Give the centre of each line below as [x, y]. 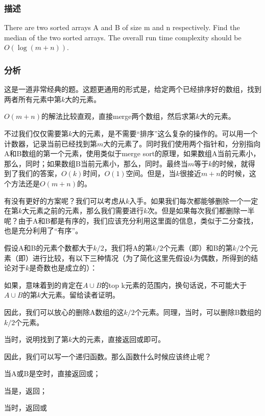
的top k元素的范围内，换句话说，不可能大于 [174, 285]
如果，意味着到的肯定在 [43, 285]
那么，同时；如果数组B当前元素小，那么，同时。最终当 [96, 163]
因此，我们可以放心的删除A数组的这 [64, 312]
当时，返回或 [26, 408]
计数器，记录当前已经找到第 [51, 143]
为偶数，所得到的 [222, 258]
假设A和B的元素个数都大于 [49, 247]
